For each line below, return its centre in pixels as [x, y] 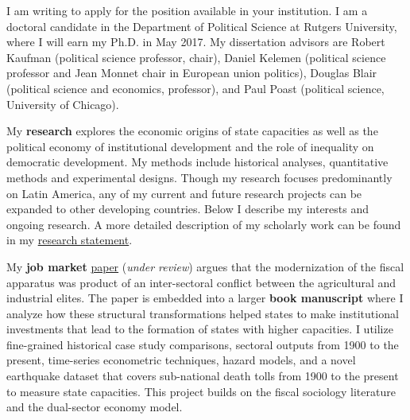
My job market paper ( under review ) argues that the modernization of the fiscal [205, 266]
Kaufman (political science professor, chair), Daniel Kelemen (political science [196, 57]
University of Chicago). [63, 104]
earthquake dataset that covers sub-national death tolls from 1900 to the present [203, 376]
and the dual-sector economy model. [95, 407]
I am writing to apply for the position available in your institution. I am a [187, 10]
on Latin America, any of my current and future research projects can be [184, 193]
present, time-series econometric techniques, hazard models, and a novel [181, 360]
